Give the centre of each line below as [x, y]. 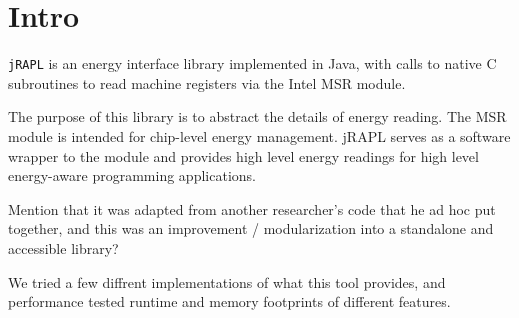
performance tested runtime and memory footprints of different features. [229, 301]
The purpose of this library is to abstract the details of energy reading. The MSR [257, 116]
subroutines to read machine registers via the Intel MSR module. [207, 82]
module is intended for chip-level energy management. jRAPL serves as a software [259, 135]
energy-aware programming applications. [132, 175]
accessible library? [63, 247]
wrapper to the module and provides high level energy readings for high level [243, 155]
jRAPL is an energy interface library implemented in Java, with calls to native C [252, 63]
